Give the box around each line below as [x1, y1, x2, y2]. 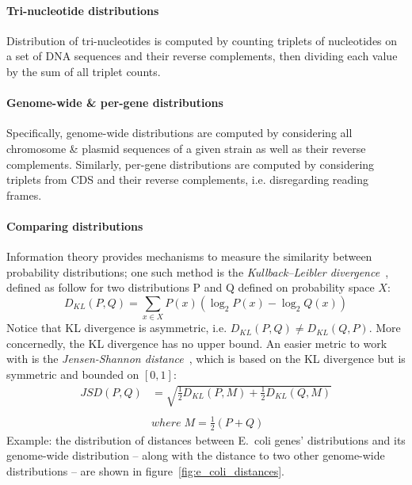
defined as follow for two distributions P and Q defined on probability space [6, 279, 375, 296]
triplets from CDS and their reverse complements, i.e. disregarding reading [6, 171, 368, 188]
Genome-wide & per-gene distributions [6, 94, 223, 111]
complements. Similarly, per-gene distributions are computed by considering [6, 155, 375, 172]
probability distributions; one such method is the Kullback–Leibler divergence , [6, 263, 389, 280]
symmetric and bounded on [6, 366, 139, 383]
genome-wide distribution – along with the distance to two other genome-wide [6, 447, 385, 464]
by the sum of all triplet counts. [6, 63, 161, 79]
